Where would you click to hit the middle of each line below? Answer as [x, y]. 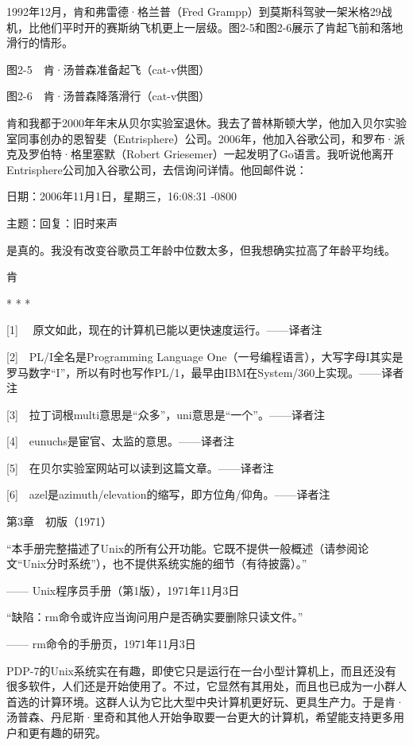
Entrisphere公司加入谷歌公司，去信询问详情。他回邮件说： [157, 169]
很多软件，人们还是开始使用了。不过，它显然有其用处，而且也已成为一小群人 [206, 686]
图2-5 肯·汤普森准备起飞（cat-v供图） [108, 69]
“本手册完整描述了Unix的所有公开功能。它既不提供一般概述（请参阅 [182, 548]
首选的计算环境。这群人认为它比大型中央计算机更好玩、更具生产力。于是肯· [205, 701]
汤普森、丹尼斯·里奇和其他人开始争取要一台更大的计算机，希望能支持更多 [200, 717]
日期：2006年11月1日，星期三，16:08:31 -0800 [122, 196]
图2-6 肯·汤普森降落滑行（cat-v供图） [108, 96]
